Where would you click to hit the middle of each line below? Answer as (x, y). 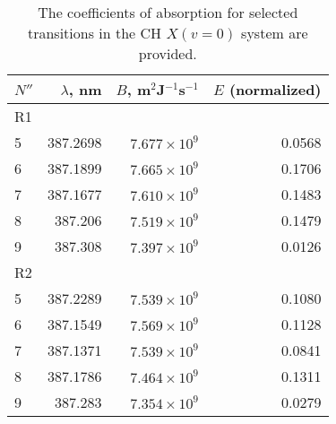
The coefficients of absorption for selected (168, 12)
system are (275, 33)
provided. (168, 53)
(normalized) (275, 89)
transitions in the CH (95, 33)
